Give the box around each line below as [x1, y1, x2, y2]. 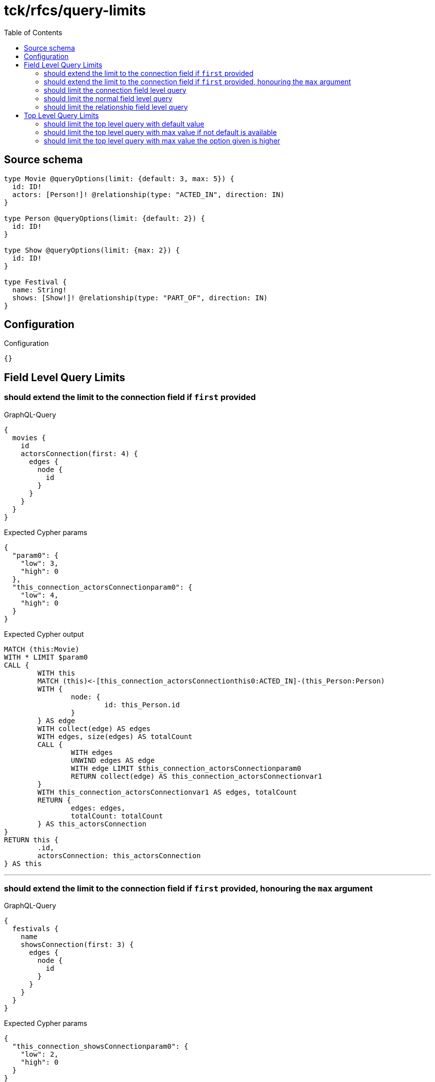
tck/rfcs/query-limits [4, 2, 146, 19]
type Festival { [4, 277, 67, 286]
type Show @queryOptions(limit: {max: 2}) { [4, 246, 180, 254]
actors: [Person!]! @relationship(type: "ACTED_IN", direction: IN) [12, 190, 285, 199]
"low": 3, [20, 559, 59, 567]
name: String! [12, 285, 67, 294]
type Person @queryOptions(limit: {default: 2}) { [4, 214, 205, 222]
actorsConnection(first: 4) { [20, 449, 138, 458]
